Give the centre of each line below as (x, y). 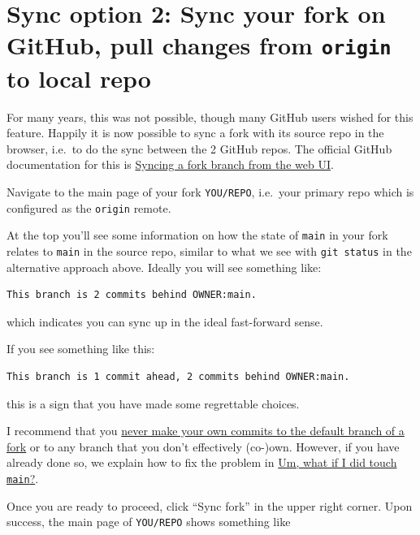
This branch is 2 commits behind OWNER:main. (132, 295)
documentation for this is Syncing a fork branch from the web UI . (170, 164)
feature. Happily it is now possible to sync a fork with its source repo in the (195, 133)
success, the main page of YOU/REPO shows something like (149, 522)
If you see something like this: (81, 349)
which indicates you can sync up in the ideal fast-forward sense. (165, 321)
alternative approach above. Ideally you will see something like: (164, 267)
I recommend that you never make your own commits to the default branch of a (206, 431)
